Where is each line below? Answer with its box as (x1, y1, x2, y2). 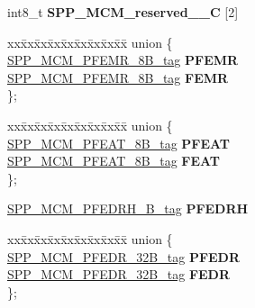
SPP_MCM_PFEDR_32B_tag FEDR (7, 265, 231, 284)
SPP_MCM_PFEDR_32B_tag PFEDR (7, 247, 241, 266)
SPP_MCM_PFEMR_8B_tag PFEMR (7, 50, 239, 69)
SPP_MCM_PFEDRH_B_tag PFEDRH (7, 199, 249, 218)
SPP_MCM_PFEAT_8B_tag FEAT (7, 151, 221, 170)
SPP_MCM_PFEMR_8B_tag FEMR (7, 68, 229, 86)
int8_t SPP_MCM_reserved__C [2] (7, 3, 239, 21)
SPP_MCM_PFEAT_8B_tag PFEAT (7, 133, 231, 152)
